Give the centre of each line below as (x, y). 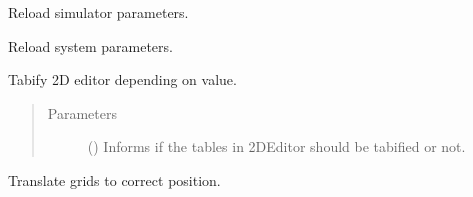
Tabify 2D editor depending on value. (122, 79)
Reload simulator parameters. (98, 12)
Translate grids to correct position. (114, 179)
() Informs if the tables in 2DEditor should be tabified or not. (276, 146)
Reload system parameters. (90, 45)
